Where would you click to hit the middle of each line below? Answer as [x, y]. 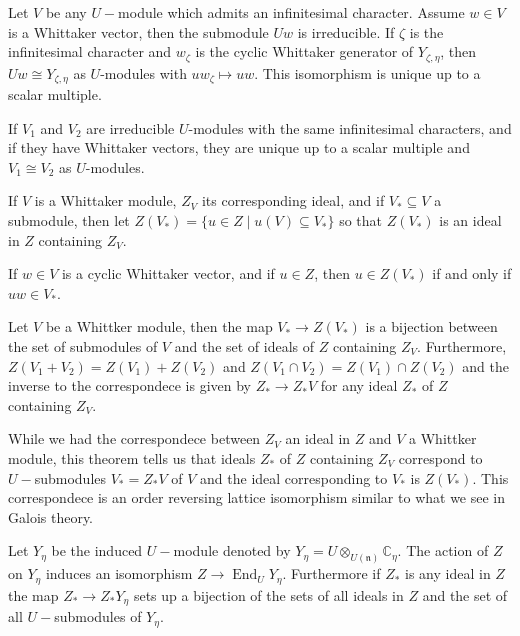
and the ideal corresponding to [294, 477]
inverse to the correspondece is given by [129, 385]
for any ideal [359, 385]
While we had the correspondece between [134, 438]
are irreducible [130, 127]
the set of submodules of [83, 346]
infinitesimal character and [90, 51]
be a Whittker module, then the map [159, 326]
